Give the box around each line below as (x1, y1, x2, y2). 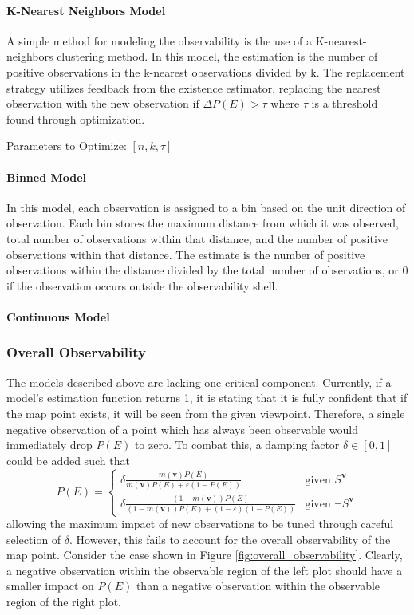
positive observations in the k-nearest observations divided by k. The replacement (6, 63, 405, 80)
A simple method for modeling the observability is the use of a (6, 32, 313, 49)
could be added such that (6, 451, 130, 468)
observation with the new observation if (6, 95, 199, 112)
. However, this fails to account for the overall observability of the (69, 530, 391, 547)
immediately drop (6, 436, 93, 453)
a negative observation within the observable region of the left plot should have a (6, 562, 403, 578)
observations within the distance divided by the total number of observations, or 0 (6, 262, 408, 278)
